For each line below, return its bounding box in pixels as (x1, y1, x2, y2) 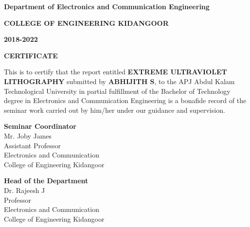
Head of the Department (4, 175, 89, 186)
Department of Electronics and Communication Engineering (4, 1, 210, 11)
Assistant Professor (4, 140, 61, 150)
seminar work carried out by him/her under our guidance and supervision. (4, 105, 225, 115)
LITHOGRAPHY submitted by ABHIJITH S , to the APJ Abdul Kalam (4, 76, 235, 86)
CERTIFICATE (4, 50, 58, 60)
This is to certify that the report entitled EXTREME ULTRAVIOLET (4, 67, 227, 77)
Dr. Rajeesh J (4, 185, 45, 195)
